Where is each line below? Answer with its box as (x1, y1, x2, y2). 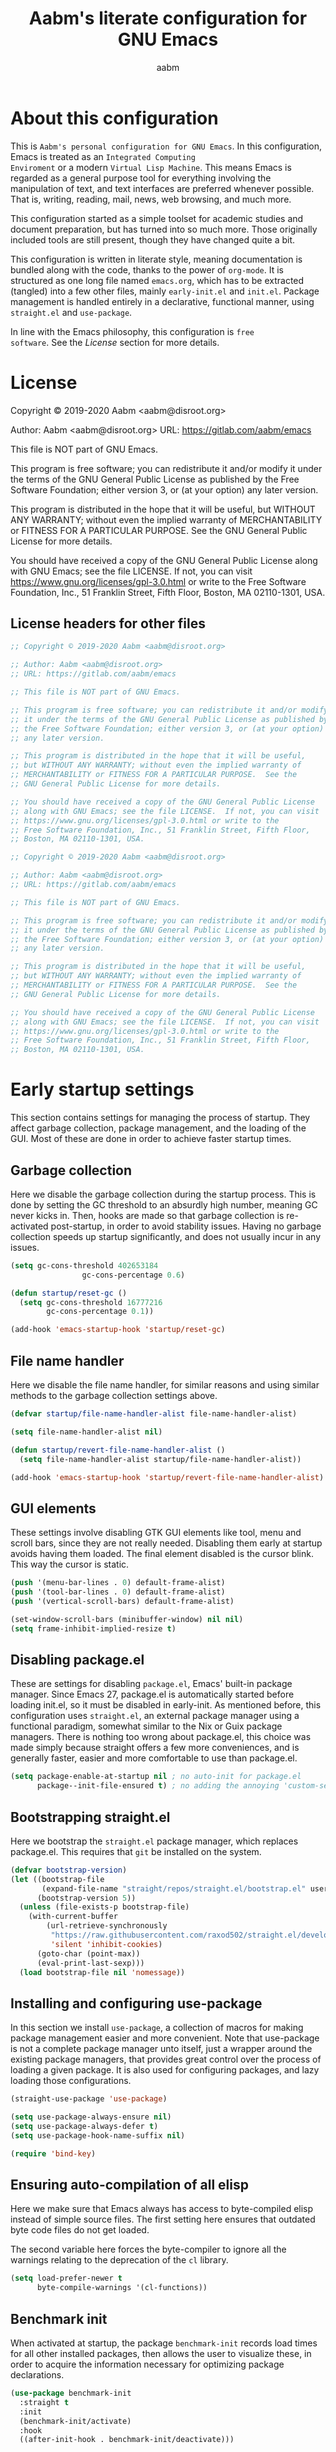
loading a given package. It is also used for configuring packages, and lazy (10, 2064, 320, 2076)
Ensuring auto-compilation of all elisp (10, 2177, 249, 2194)
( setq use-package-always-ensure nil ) (10, 2112, 172, 2122)
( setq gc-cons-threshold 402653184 (10, 1260, 159, 1271)
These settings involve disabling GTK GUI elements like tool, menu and (10, 1527, 302, 1539)
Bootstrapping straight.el (10, 1808, 171, 1826)
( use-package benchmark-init (10, 2388, 132, 2398)
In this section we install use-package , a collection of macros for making (10, 2022, 304, 2034)
